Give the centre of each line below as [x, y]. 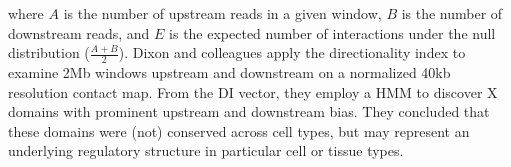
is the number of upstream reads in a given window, [222, 13]
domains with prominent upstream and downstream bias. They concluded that [249, 111]
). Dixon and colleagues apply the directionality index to [292, 52]
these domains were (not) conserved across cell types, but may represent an [239, 130]
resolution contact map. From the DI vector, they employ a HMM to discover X [253, 91]
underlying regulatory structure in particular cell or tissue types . [206, 150]
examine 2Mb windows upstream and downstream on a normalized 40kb [229, 72]
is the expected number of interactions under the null [332, 32]
